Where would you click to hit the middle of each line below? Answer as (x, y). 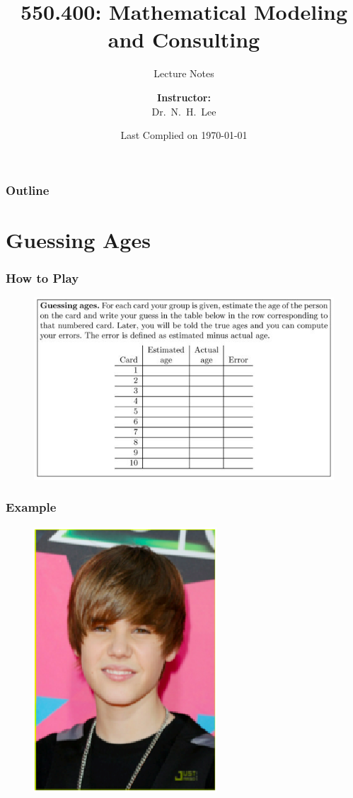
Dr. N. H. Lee (184, 111)
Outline (28, 190)
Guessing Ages (78, 239)
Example (31, 507)
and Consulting (184, 39)
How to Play (42, 277)
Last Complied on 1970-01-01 (184, 135)
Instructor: (184, 97)
